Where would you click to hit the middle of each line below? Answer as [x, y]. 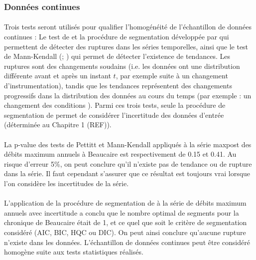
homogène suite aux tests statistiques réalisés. [74, 252]
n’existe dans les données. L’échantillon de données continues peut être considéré [127, 242]
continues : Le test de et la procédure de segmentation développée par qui [117, 37]
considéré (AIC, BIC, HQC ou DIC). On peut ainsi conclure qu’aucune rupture [125, 232]
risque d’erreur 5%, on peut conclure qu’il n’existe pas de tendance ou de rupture [128, 163]
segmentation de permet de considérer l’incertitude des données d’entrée [114, 115]
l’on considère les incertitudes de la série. [66, 183]
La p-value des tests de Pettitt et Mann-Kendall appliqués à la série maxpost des [128, 144]
